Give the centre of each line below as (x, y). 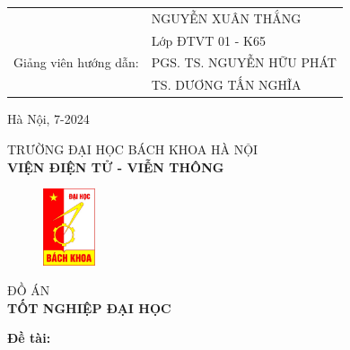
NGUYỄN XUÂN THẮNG (226, 17)
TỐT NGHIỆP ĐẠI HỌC (89, 307)
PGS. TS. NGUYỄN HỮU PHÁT (244, 62)
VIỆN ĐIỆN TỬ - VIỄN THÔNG (116, 166)
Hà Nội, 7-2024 (48, 119)
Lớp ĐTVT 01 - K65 (208, 40)
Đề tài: (29, 338)
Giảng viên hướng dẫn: (76, 62)
